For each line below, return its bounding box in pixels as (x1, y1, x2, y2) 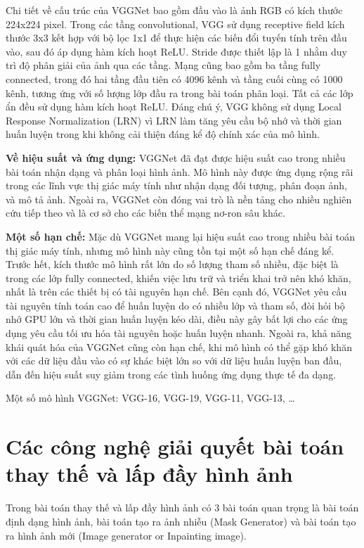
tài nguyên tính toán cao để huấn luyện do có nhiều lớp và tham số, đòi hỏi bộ (6, 298, 345, 312)
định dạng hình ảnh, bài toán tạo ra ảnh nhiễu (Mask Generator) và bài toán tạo (6, 514, 356, 528)
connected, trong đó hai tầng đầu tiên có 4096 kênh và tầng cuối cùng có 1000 (6, 71, 343, 86)
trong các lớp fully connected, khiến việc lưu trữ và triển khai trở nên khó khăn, (6, 270, 351, 285)
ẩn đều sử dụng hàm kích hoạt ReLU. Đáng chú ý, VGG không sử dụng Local (6, 99, 342, 114)
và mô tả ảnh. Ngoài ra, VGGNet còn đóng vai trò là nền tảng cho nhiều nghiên (6, 191, 352, 206)
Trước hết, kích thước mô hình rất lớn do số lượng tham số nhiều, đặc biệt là (6, 257, 339, 272)
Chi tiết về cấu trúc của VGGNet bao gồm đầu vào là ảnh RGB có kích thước (6, 3, 343, 17)
